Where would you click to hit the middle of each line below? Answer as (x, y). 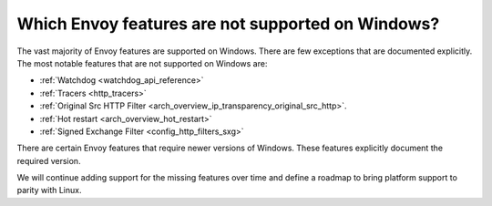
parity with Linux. (49, 191)
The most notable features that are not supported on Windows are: (142, 63)
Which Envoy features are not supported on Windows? (228, 24)
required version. (49, 160)
